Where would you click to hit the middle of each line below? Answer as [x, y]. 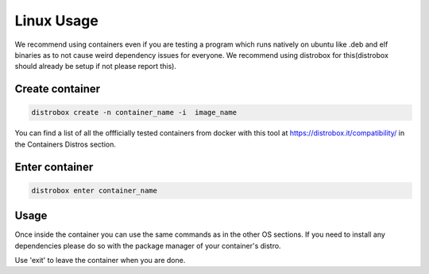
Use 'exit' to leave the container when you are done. [100, 260]
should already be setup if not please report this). [95, 67]
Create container [58, 89]
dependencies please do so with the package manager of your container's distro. [148, 245]
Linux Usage [56, 21]
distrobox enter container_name [95, 190]
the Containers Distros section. [66, 144]
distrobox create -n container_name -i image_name [134, 112]
